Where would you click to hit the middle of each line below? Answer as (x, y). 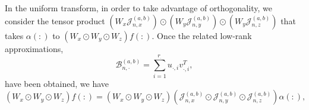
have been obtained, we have (57, 83)
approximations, (34, 48)
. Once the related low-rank (202, 35)
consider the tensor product (55, 20)
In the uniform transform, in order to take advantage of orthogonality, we (138, 8)
